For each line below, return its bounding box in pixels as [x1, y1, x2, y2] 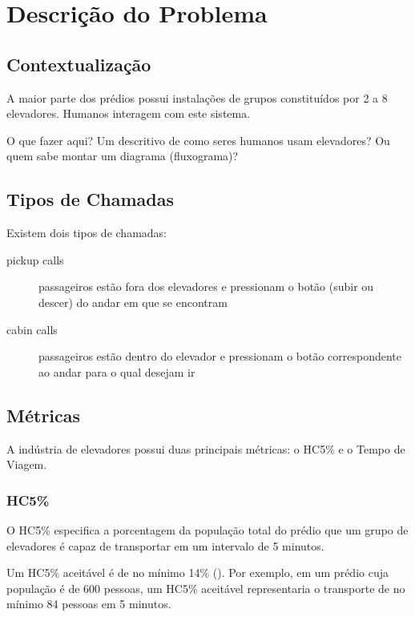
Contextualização [6, 51, 151, 76]
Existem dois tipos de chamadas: [6, 224, 167, 241]
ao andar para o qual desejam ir [38, 363, 195, 380]
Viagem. [6, 456, 47, 473]
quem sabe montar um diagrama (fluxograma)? [6, 147, 239, 164]
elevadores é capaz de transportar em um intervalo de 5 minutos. [6, 537, 324, 554]
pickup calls [6, 251, 64, 268]
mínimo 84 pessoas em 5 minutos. [6, 595, 171, 612]
